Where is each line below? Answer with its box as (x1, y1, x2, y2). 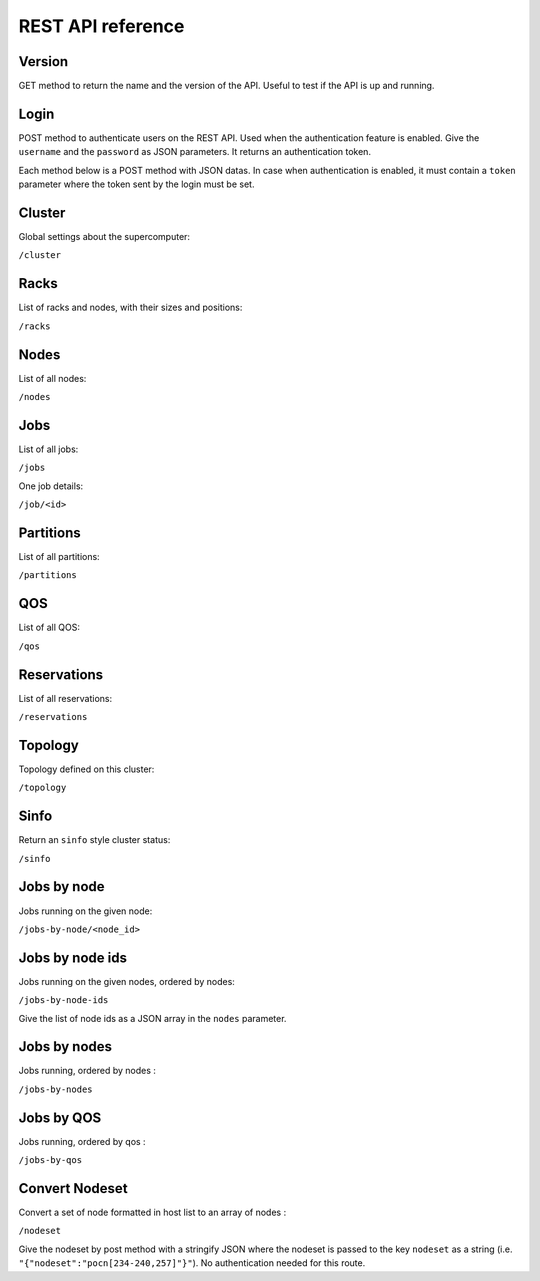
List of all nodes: (18, 372, 87, 384)
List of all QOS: (18, 621, 80, 634)
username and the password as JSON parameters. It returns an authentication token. (18, 146, 372, 158)
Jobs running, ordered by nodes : (18, 1065, 157, 1077)
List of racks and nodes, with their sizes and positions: (18, 301, 243, 314)
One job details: (18, 480, 84, 492)
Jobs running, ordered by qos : (18, 1135, 146, 1147)
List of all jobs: (18, 443, 79, 455)
